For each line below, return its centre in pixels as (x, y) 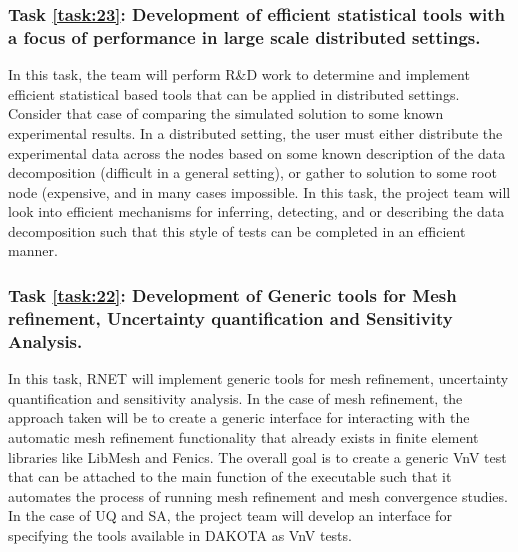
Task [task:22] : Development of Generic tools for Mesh (232, 295)
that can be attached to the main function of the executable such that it (230, 476)
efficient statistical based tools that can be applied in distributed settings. (234, 93)
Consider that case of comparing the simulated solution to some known (226, 113)
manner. (33, 250)
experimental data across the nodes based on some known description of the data (257, 152)
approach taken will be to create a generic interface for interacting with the (239, 417)
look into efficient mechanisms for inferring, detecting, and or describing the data (256, 211)
